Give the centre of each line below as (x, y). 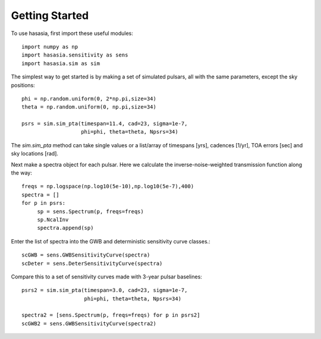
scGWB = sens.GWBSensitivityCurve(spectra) (86, 255)
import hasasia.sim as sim (61, 63)
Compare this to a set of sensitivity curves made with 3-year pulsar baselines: (106, 277)
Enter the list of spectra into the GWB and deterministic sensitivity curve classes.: (111, 241)
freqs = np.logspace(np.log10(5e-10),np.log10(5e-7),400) (108, 186)
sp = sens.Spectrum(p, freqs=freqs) (90, 211)
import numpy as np (50, 47)
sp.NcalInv (53, 219)
